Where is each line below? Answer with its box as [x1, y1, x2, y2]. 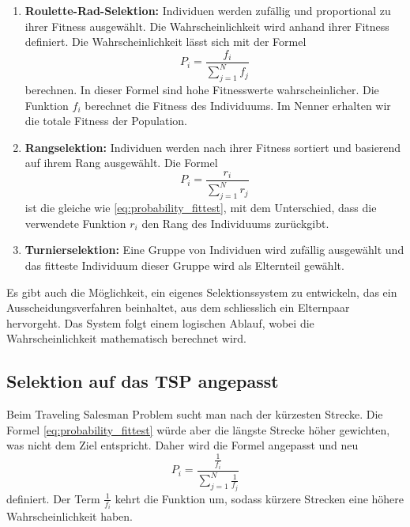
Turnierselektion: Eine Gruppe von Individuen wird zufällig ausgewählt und [24, 241, 404, 258]
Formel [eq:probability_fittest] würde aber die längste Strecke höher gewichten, [6, 421, 390, 438]
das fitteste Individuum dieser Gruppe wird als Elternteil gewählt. [24, 256, 344, 273]
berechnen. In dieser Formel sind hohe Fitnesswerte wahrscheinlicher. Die [24, 81, 379, 97]
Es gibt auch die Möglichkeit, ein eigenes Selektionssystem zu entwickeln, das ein [6, 283, 397, 300]
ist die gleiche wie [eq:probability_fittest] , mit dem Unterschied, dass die [24, 199, 377, 216]
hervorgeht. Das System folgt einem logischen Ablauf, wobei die [6, 314, 314, 331]
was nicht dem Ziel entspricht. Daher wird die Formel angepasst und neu [6, 437, 359, 453]
